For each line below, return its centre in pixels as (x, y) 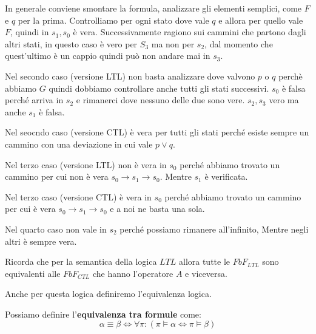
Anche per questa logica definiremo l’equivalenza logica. (108, 294)
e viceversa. (206, 273)
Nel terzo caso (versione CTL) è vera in (78, 196)
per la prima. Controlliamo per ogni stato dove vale (113, 20)
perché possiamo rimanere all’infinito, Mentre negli (214, 229)
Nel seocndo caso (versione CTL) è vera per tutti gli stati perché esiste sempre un (157, 132)
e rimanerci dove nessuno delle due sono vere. (160, 100)
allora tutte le (204, 261)
